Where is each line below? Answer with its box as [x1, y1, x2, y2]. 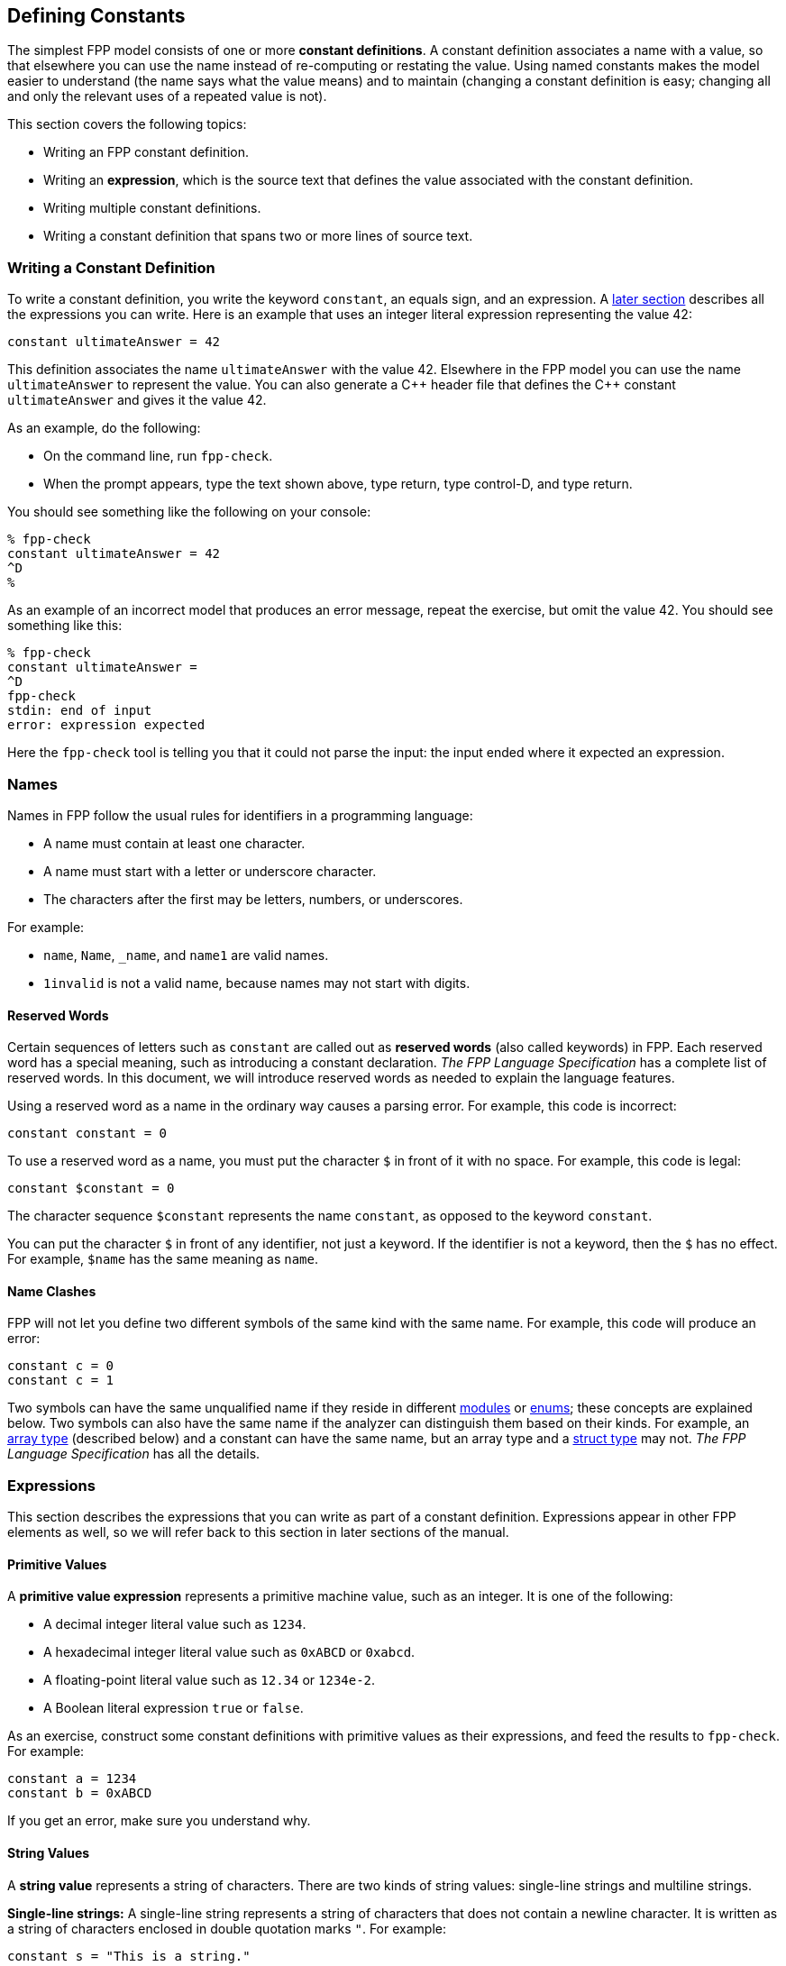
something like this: [7, 617, 123, 634]
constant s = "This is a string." [7, 1948, 251, 1963]
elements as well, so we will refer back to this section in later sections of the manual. [7, 1524, 509, 1541]
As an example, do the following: [7, 420, 201, 436]
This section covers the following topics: [7, 116, 247, 133]
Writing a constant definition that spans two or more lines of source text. [43, 228, 473, 244]
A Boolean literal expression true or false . [43, 1700, 304, 1716]
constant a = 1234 [7, 1771, 137, 1787]
